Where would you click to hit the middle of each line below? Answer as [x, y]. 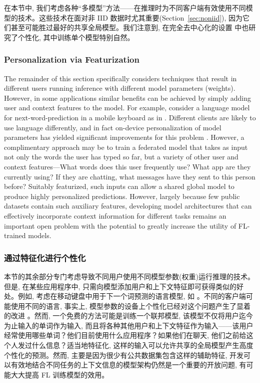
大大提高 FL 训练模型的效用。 [60, 374]
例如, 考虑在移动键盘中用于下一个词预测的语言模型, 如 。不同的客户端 [132, 296]
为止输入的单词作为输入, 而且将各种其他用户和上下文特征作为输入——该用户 [129, 325]
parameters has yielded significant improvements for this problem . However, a [124, 137]
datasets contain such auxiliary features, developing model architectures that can [128, 206]
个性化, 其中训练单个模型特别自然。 [76, 37]
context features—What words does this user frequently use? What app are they [127, 166]
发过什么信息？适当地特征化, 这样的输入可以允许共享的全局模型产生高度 [135, 345]
